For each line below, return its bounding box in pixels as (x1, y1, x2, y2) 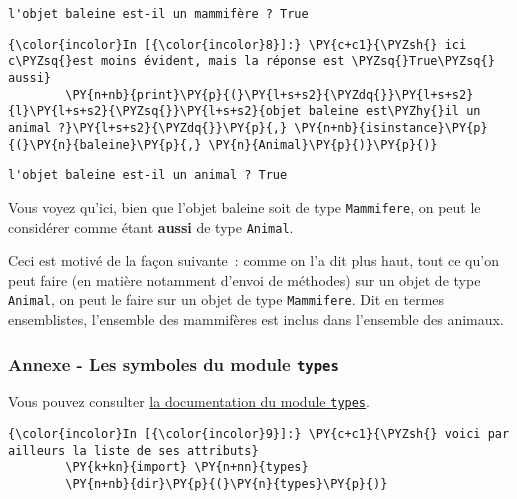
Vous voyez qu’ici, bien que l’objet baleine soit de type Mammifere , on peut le (8, 196, 481, 217)
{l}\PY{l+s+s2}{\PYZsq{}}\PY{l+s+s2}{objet (8, 104, 302, 119)
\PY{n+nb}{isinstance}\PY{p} (294, 120, 488, 135)
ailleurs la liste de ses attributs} (8, 443, 259, 458)
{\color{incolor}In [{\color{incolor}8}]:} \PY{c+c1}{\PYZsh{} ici (8, 37, 467, 52)
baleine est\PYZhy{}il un (308, 104, 481, 119)
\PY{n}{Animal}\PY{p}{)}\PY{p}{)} (208, 137, 438, 152)
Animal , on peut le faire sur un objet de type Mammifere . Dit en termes (8, 289, 445, 310)
